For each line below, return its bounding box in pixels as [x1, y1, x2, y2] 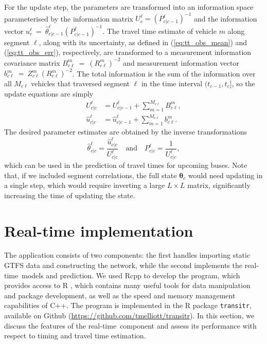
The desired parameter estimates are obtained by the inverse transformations [4, 126, 247, 137]
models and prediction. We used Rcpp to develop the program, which [22, 270, 240, 280]
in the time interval [141, 78, 203, 88]
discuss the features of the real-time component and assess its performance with [4, 320, 257, 331]
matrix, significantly [187, 180, 251, 190]
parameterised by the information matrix [4, 13, 133, 24]
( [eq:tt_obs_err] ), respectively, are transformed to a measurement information [4, 47, 252, 58]
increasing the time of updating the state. [4, 189, 135, 200]
